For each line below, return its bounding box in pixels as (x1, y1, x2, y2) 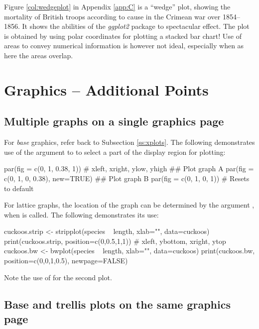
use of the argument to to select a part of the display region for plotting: (4, 146, 226, 157)
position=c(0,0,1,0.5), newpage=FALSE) (4, 255, 128, 266)
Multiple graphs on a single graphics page (4, 113, 224, 129)
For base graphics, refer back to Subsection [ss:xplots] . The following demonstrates (4, 137, 255, 147)
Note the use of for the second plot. (4, 272, 112, 282)
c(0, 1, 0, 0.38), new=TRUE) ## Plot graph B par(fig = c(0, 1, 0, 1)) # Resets (4, 173, 250, 183)
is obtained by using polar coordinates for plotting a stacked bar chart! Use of (4, 30, 242, 41)
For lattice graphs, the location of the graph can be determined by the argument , (4, 200, 255, 210)
